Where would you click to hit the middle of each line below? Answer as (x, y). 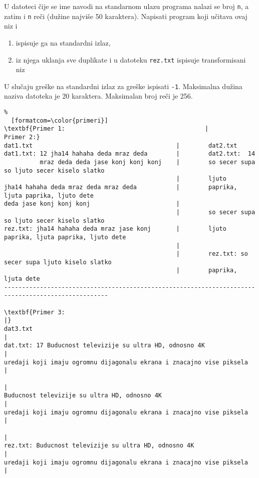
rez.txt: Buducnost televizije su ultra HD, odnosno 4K (99, 446)
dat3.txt (19, 329)
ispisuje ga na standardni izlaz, (63, 42)
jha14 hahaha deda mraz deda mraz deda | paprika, (121, 187)
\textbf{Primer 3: (35, 312)
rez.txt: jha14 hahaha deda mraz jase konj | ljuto (115, 229)
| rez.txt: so (212, 254)
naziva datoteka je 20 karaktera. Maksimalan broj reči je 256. (98, 96)
